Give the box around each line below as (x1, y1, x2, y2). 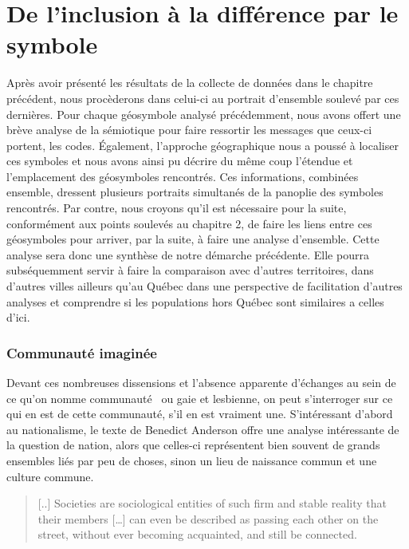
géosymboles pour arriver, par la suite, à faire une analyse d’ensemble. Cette (6, 231, 380, 247)
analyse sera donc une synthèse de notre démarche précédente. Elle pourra (6, 246, 369, 263)
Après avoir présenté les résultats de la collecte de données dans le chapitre (6, 74, 373, 91)
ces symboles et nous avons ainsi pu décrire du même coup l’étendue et (6, 152, 353, 169)
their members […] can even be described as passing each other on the (37, 510, 379, 527)
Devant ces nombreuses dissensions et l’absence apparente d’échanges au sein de (6, 374, 396, 391)
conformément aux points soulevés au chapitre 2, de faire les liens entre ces (6, 215, 372, 231)
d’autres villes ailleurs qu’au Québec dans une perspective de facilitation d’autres (6, 278, 403, 294)
